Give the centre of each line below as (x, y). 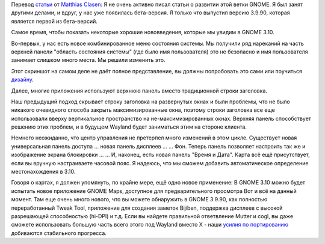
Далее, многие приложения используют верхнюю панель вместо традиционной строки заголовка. (139, 91)
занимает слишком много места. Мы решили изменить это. (88, 60)
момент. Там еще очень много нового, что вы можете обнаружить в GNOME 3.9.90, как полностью (139, 200)
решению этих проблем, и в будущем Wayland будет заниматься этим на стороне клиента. (129, 127)
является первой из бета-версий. (54, 21)
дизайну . (23, 80)
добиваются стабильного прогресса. (59, 233)
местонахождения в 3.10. (43, 172)
